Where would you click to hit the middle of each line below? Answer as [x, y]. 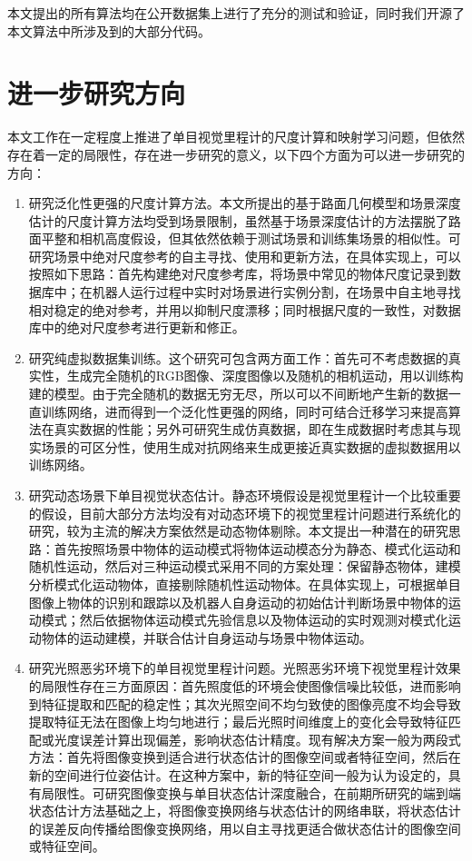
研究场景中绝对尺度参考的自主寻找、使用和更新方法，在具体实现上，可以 [245, 256]
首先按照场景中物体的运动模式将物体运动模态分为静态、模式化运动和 [257, 548]
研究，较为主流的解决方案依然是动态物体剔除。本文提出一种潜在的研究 [238, 531]
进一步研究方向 [97, 93]
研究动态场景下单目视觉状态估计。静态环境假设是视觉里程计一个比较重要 [245, 495]
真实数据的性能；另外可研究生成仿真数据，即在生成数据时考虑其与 [251, 429]
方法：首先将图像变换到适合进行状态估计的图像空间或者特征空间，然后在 [245, 757]
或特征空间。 [67, 846]
